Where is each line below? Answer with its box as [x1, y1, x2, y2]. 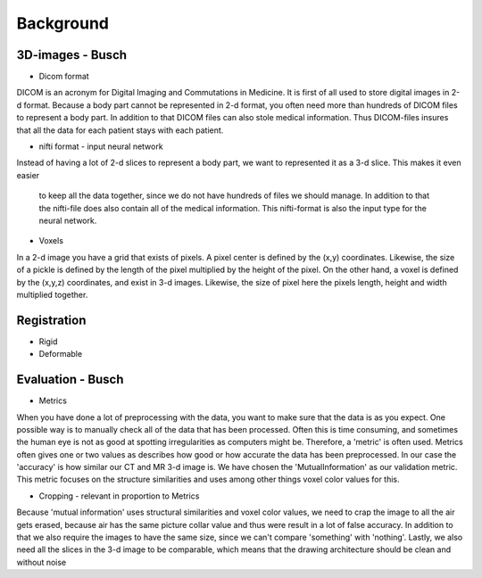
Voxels [38, 235, 64, 246]
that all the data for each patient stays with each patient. [16, 125, 224, 136]
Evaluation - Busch [16, 372, 124, 387]
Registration [16, 312, 87, 327]
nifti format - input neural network [38, 141, 164, 152]
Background [16, 13, 109, 33]
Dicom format [38, 71, 89, 82]
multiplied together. [16, 289, 88, 300]
